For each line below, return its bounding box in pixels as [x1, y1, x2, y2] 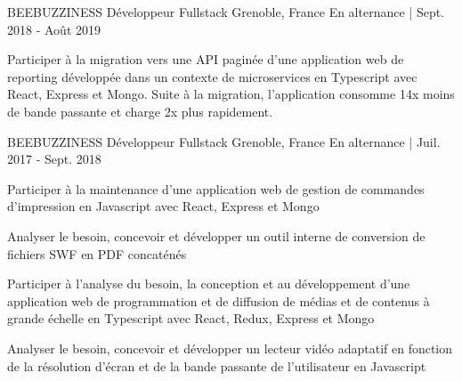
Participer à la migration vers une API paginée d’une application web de [7, 50, 404, 69]
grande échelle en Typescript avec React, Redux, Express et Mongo [7, 309, 375, 328]
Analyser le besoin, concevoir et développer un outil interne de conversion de [7, 226, 426, 245]
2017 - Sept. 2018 [7, 150, 101, 168]
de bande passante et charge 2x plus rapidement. [7, 101, 273, 120]
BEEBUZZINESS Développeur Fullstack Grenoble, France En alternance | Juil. [7, 132, 441, 150]
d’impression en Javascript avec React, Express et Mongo [7, 197, 320, 215]
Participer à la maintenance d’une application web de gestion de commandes [7, 179, 425, 198]
